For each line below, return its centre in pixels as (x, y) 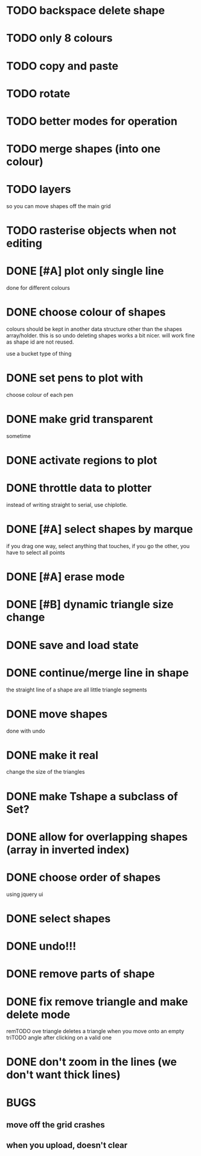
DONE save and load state (72, 645)
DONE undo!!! (41, 946)
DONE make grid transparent (80, 420)
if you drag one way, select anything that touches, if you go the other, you (98, 546)
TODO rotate (38, 93)
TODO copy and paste (62, 66)
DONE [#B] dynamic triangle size (90, 605)
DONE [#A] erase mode (65, 577)
